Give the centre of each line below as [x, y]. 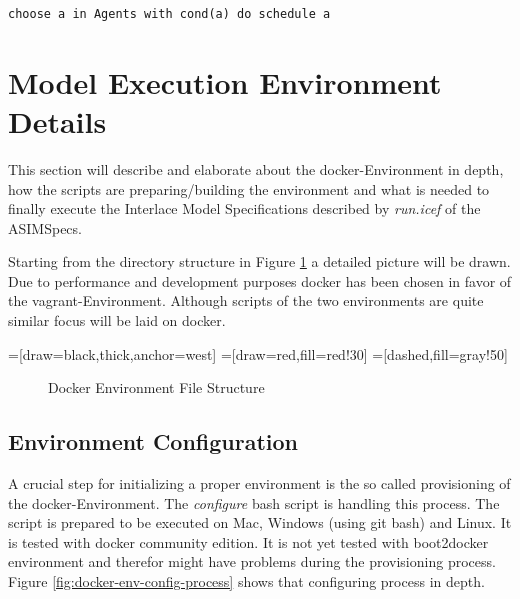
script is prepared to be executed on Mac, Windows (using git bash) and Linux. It [260, 522]
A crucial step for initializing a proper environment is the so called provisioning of [259, 483]
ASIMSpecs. [45, 227]
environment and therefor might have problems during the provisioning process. [252, 561]
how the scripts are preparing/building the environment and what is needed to [249, 188]
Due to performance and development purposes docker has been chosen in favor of [260, 280]
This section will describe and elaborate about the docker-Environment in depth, [256, 168]
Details [57, 120]
